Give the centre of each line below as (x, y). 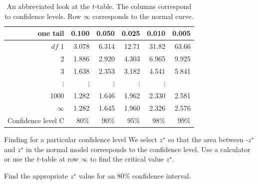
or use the (19, 159)
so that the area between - (208, 139)
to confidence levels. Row (43, 16)
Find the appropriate (36, 175)
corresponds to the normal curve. (143, 16)
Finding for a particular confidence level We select (81, 139)
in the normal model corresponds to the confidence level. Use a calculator (138, 149)
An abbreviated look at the (48, 6)
